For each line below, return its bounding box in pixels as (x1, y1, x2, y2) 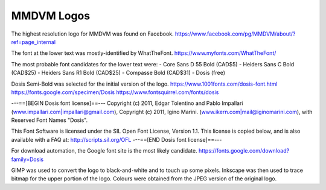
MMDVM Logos (11, 9, 91, 22)
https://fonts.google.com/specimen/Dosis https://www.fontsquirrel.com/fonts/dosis (11, 88, 219, 96)
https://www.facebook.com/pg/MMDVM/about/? (174, 30, 296, 37)
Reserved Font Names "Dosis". (11, 116, 88, 124)
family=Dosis (11, 156, 44, 163)
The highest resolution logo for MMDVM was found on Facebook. (11, 30, 174, 37)
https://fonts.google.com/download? (198, 147, 290, 154)
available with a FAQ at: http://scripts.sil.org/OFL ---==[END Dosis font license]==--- (11, 136, 222, 143)
